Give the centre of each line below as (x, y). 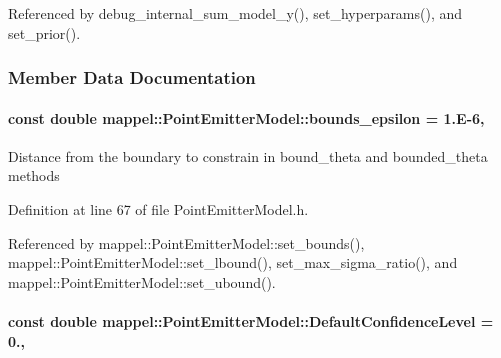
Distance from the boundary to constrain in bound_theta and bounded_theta (248, 155)
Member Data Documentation (132, 77)
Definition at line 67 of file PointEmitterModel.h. (158, 209)
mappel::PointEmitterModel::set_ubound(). (142, 281)
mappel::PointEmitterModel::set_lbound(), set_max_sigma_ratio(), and (233, 262)
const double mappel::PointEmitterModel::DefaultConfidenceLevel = (251, 320)
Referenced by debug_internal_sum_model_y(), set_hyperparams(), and (235, 13)
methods (34, 175)
